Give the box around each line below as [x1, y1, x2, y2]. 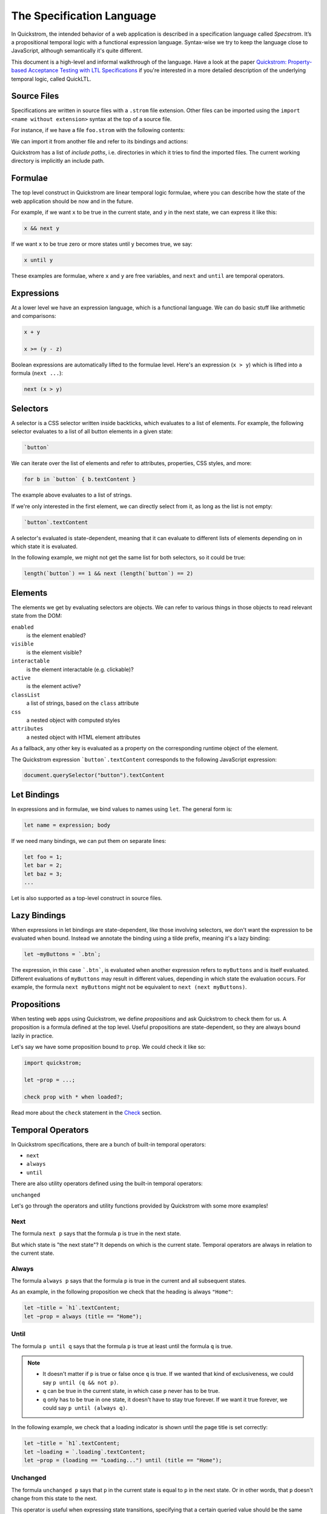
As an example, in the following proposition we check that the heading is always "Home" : [11, 1288, 233, 1295]
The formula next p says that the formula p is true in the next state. [11, 1230, 182, 1237]
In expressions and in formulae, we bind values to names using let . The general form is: [11, 805, 233, 813]
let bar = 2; [24, 862, 63, 869]
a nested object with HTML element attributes [26, 733, 140, 741]
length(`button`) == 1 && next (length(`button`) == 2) [24, 570, 194, 577]
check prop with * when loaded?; [24, 1093, 124, 1100]
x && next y [24, 225, 60, 232]
